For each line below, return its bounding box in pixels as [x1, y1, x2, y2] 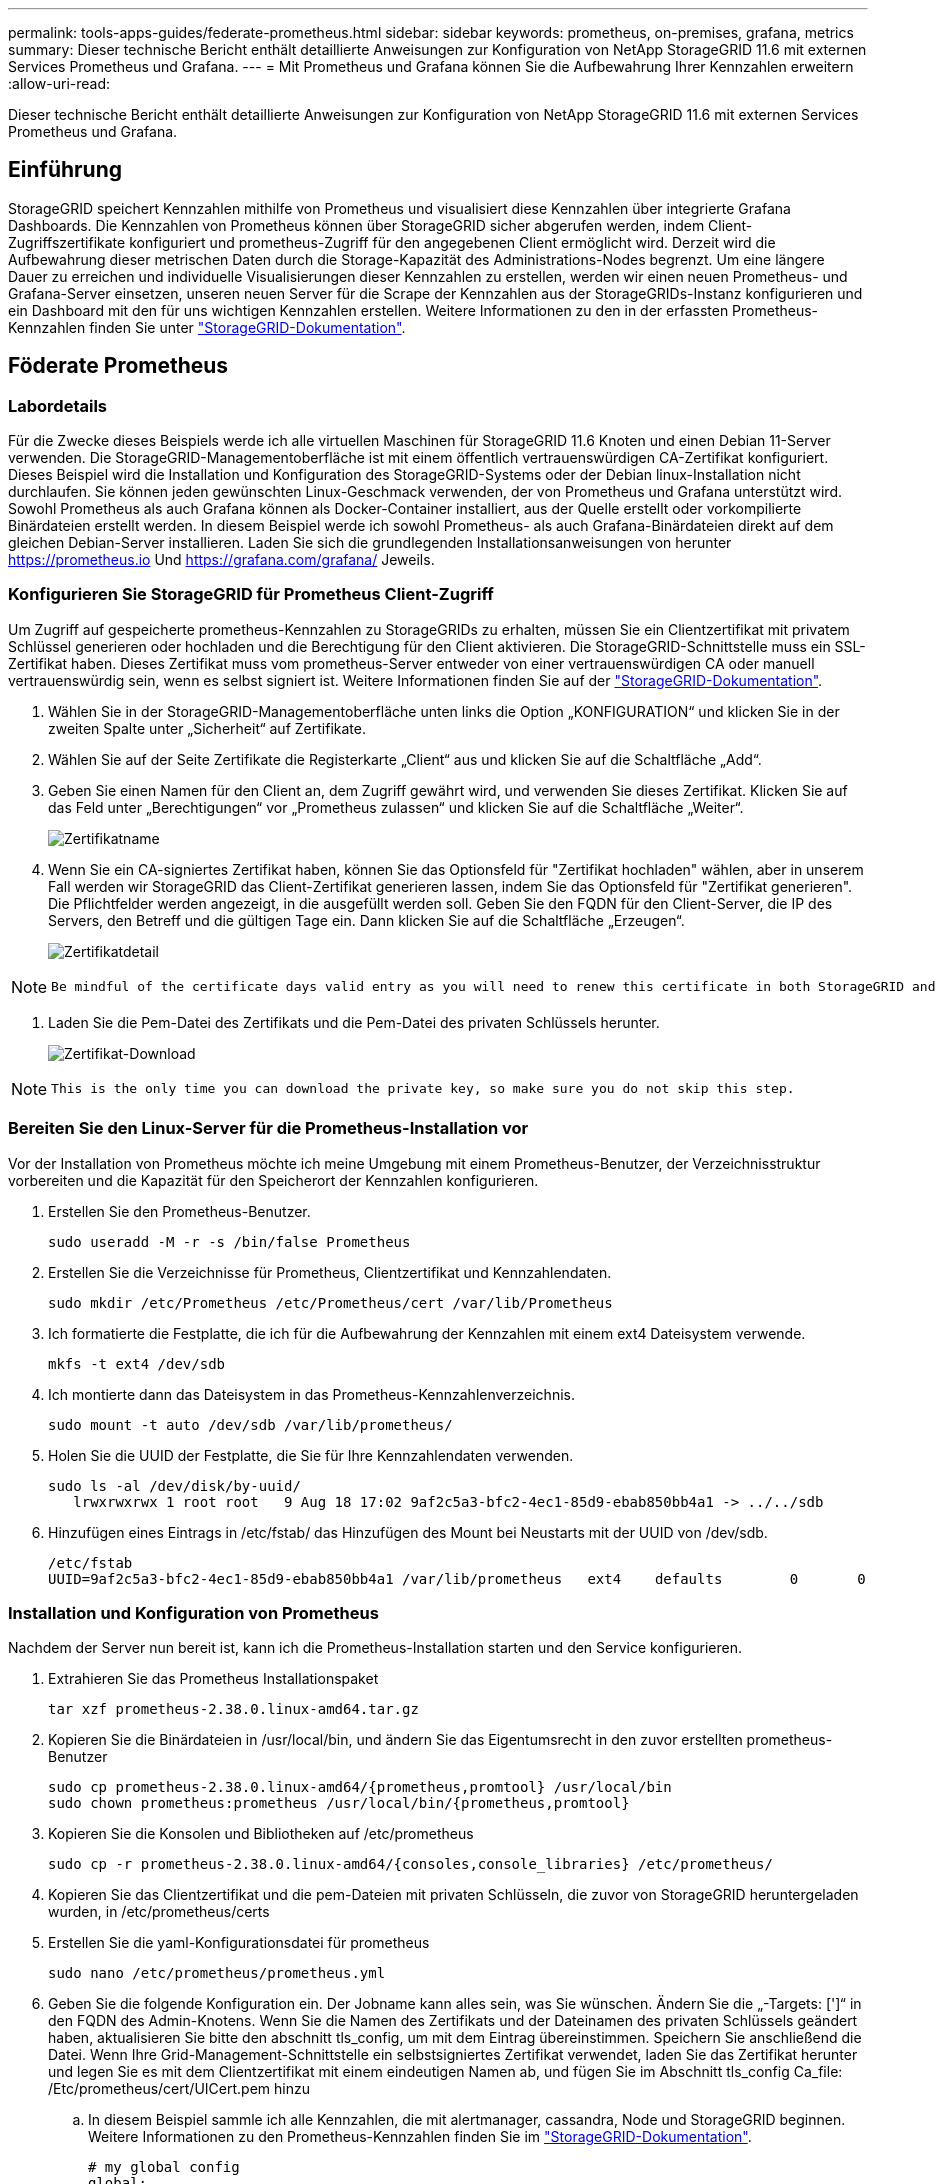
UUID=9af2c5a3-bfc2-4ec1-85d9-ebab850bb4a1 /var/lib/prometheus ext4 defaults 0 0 [48, 1570, 866, 1587]
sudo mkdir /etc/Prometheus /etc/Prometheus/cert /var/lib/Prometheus [48, 1294, 613, 1311]
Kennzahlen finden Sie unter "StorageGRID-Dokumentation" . [8, 318, 406, 336]
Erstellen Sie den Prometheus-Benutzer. [48, 1202, 311, 1220]
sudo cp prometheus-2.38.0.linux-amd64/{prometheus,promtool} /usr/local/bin [48, 1779, 672, 1796]
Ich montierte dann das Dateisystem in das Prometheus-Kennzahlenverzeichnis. [48, 1385, 575, 1403]
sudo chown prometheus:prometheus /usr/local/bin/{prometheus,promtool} [48, 1795, 630, 1812]
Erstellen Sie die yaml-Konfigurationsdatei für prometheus [48, 1934, 430, 1952]
